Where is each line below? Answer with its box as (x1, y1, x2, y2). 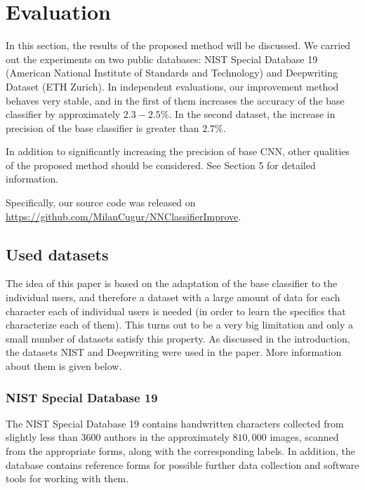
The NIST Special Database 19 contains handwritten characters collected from (6, 416, 344, 430)
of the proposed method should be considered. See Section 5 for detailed (6, 157, 316, 172)
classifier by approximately (6, 107, 121, 121)
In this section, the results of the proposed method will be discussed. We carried (6, 38, 351, 53)
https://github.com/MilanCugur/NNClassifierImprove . (6, 208, 241, 223)
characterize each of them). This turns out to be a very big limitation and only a (6, 317, 353, 332)
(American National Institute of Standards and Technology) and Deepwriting (6, 65, 338, 80)
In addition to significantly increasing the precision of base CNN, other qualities (6, 144, 350, 159)
